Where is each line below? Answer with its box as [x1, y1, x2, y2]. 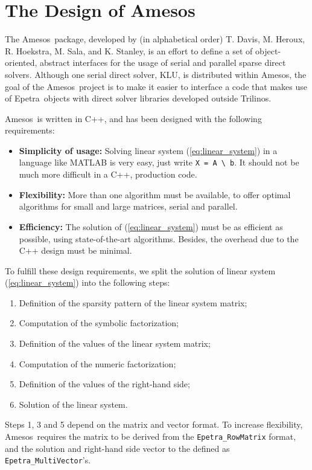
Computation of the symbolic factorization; [19, 317, 179, 329]
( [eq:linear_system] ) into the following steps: [5, 276, 170, 289]
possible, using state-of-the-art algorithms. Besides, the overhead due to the [19, 232, 299, 245]
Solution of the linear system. [19, 398, 128, 410]
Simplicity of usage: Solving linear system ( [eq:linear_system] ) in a [19, 144, 278, 156]
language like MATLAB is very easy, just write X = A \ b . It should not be [19, 156, 299, 169]
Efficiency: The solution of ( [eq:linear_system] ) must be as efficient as [19, 220, 283, 233]
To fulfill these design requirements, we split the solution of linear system [5, 264, 276, 277]
